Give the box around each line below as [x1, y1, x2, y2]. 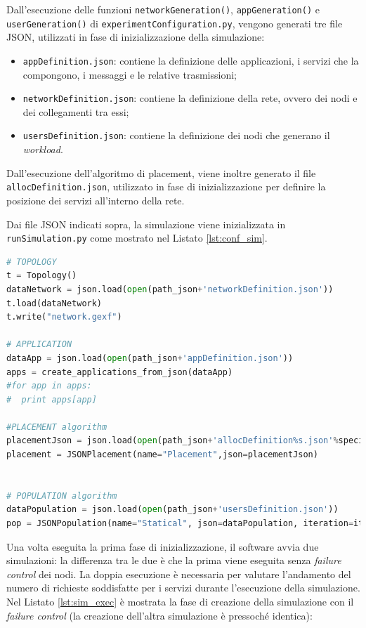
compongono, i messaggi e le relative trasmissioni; [22, 67, 237, 81]
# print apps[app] [6, 394, 97, 405]
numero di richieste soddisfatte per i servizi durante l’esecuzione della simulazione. [6, 580, 360, 595]
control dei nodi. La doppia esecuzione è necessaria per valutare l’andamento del [6, 566, 351, 581]
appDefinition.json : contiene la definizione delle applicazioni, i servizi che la [22, 53, 359, 67]
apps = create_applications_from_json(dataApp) [6, 367, 233, 377]
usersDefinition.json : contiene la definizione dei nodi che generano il [22, 128, 330, 143]
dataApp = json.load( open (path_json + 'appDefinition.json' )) [6, 353, 294, 363]
